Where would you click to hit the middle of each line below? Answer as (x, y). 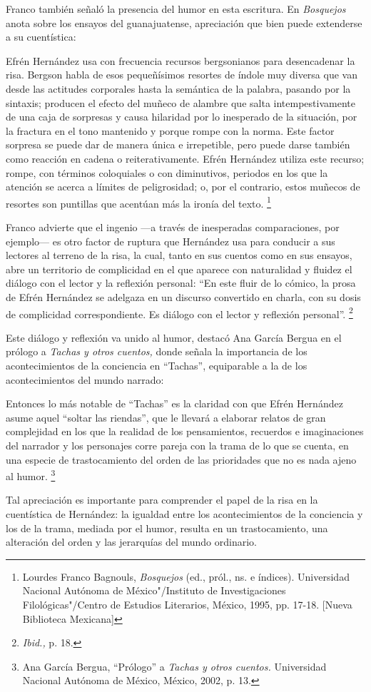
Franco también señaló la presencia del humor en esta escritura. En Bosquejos (176, 9)
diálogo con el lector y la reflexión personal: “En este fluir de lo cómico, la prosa (181, 283)
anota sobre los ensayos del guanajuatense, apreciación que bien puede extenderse (184, 22)
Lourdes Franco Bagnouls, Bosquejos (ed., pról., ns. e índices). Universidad (186, 576)
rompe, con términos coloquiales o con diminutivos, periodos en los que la (167, 172)
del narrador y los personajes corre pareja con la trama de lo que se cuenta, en (177, 445)
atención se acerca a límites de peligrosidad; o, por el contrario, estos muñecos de (183, 187)
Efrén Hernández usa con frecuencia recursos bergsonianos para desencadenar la (181, 60)
